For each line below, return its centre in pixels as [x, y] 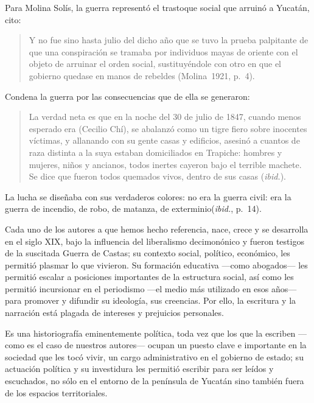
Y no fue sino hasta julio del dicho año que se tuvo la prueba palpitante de [169, 40]
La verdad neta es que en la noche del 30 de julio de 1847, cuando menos [165, 117]
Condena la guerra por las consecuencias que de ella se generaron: [127, 96]
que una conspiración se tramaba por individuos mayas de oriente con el [163, 51]
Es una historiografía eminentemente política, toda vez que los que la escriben [150, 333]
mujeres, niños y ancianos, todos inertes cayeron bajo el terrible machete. [165, 164]
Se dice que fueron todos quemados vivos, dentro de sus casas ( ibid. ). [157, 176]
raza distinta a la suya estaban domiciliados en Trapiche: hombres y [155, 152]
